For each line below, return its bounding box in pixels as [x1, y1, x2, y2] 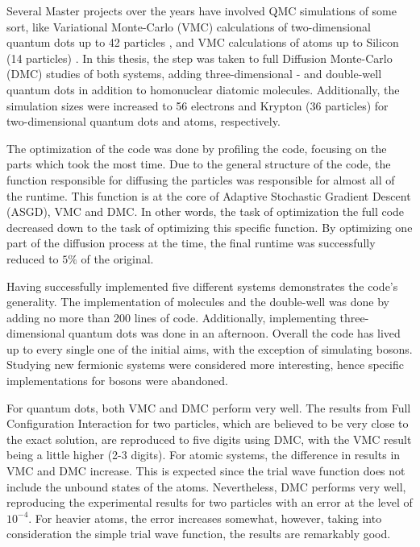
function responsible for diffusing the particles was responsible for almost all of [6, 171, 395, 188]
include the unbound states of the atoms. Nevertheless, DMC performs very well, [6, 478, 406, 495]
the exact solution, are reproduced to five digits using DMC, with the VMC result [6, 430, 412, 447]
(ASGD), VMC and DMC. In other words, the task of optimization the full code [6, 203, 405, 220]
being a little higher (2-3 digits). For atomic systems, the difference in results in [6, 446, 401, 463]
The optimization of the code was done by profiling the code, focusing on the [6, 139, 387, 156]
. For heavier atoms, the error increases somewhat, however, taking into [28, 509, 382, 526]
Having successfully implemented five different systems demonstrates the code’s [6, 277, 398, 294]
